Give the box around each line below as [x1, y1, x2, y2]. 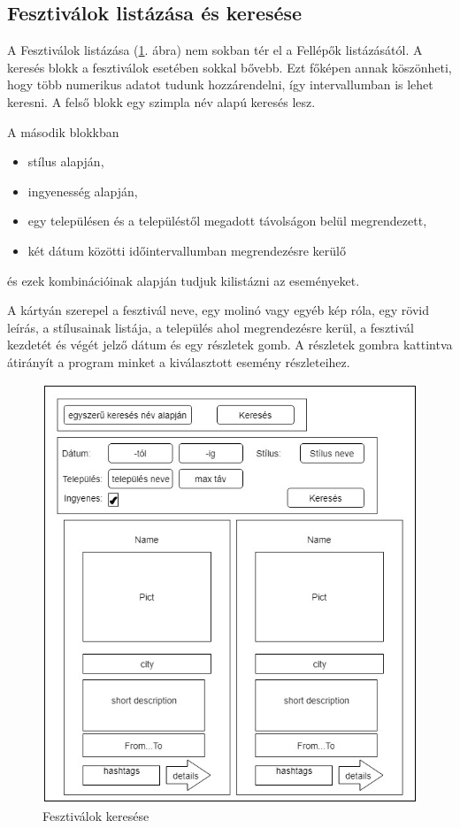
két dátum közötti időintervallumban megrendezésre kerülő [27, 241, 346, 259]
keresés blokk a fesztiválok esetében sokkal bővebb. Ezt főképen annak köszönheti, [7, 57, 452, 76]
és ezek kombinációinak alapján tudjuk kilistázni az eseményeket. [7, 271, 360, 289]
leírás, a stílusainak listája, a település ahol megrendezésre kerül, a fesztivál [7, 318, 414, 336]
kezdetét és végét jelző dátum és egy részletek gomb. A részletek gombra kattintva [7, 335, 453, 354]
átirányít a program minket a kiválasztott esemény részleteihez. [7, 352, 350, 371]
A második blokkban [7, 122, 119, 141]
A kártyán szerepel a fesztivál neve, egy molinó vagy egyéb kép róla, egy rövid [7, 301, 430, 319]
